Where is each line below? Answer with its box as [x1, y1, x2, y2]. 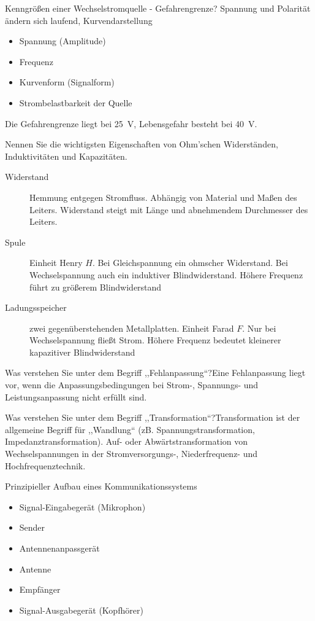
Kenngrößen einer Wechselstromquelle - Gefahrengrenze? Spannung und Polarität [5, 2, 311, 14]
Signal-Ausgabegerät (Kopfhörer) [19, 603, 143, 616]
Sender [19, 521, 45, 534]
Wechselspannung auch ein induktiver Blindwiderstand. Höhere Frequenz [29, 268, 303, 281]
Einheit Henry [29, 256, 83, 269]
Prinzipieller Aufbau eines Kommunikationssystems [5, 480, 197, 493]
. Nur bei [242, 321, 276, 334]
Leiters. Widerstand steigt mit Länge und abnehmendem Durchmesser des [29, 203, 308, 216]
